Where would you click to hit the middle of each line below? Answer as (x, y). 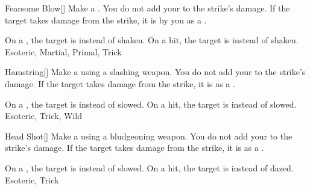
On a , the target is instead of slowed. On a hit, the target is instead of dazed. (149, 167)
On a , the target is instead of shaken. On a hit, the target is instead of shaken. (152, 40)
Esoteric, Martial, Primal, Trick (63, 51)
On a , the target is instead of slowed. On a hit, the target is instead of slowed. (151, 104)
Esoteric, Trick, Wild (43, 116)
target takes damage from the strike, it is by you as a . (106, 20)
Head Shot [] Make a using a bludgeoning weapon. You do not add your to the (149, 136)
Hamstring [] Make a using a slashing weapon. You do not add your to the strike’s (155, 72)
